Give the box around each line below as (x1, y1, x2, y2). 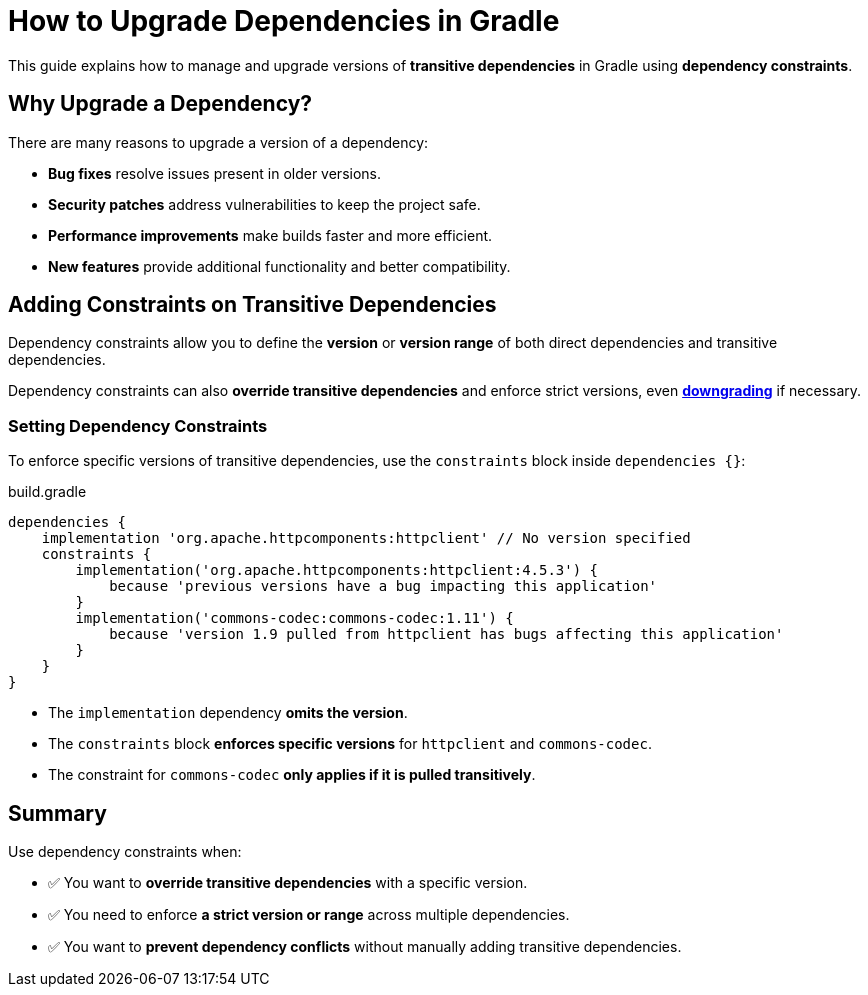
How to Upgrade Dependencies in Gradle (8, 4, 560, 38)
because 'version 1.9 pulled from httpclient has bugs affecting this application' (109, 626, 784, 643)
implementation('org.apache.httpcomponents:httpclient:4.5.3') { (75, 562, 599, 579)
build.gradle (8, 483, 87, 501)
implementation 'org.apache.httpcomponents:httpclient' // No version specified (41, 530, 691, 547)
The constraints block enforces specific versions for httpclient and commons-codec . (48, 735, 652, 753)
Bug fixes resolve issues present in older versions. (48, 164, 382, 182)
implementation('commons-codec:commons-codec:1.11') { (75, 610, 514, 627)
